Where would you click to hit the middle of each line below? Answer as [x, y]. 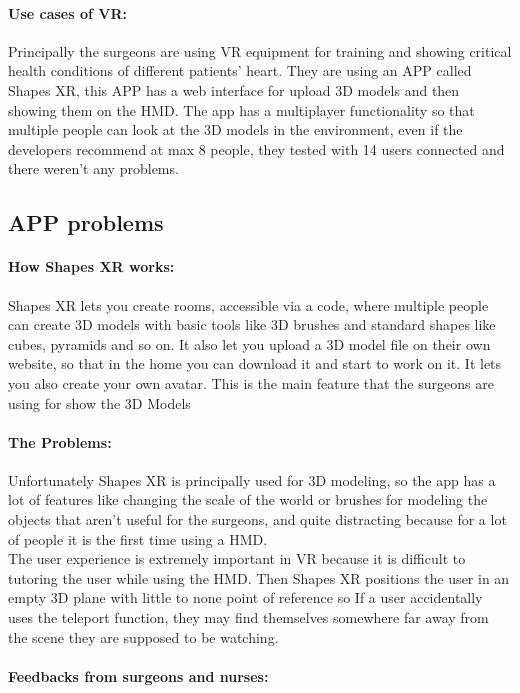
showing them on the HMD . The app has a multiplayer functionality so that [241, 109]
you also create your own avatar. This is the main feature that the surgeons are [251, 382]
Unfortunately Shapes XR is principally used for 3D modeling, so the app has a [252, 479]
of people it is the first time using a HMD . [138, 538]
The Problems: [60, 441]
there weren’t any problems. [93, 168]
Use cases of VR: [67, 12]
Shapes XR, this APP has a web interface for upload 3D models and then [234, 89]
